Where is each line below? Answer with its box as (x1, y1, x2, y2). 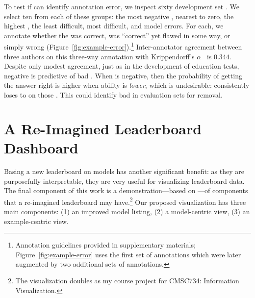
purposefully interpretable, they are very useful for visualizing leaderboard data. (4, 175, 245, 186)
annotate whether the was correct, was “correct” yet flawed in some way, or (4, 30, 230, 40)
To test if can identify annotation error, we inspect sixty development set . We (4, 1, 239, 11)
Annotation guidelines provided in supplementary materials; (15, 240, 196, 250)
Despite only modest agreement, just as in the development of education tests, (4, 61, 239, 71)
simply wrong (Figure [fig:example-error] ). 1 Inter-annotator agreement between (4, 40, 242, 52)
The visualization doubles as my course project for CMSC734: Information (15, 275, 239, 285)
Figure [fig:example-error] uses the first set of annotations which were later (15, 249, 241, 259)
